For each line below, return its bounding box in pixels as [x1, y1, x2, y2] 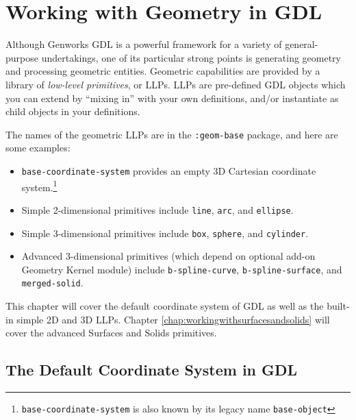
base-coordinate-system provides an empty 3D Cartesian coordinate [21, 163, 316, 177]
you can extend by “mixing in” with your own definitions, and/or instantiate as [5, 90, 339, 105]
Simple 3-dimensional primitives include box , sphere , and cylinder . [21, 225, 309, 240]
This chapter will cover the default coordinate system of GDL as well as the [5, 299, 324, 313]
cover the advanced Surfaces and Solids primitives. [5, 325, 217, 340]
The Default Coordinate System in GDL [5, 359, 298, 380]
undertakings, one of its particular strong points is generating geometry [41, 50, 341, 64]
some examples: [5, 140, 71, 155]
